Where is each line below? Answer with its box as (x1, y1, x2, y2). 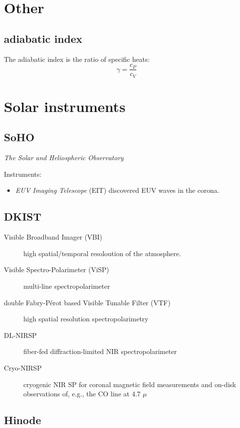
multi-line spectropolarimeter (23, 281, 110, 291)
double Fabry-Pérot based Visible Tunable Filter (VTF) (4, 297, 171, 307)
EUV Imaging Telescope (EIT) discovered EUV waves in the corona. (15, 185, 220, 195)
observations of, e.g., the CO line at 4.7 (23, 389, 141, 399)
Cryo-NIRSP (4, 363, 42, 372)
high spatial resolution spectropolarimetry (23, 314, 148, 324)
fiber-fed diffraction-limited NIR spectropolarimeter (23, 346, 177, 356)
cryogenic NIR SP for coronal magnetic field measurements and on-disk (23, 379, 236, 389)
